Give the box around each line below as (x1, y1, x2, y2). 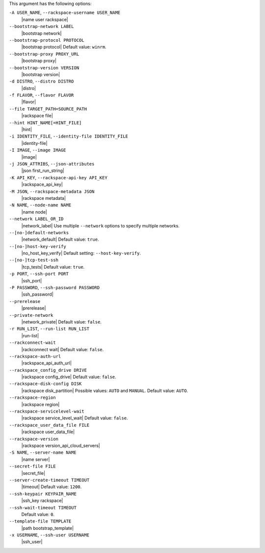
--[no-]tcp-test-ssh (9, 257, 59, 263)
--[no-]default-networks (9, 230, 69, 235)
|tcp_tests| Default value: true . (21, 264, 85, 270)
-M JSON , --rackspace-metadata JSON (9, 188, 95, 194)
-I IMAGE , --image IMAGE (9, 147, 66, 153)
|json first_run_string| (21, 167, 65, 174)
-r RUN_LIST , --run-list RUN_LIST (9, 326, 89, 332)
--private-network (9, 312, 53, 318)
